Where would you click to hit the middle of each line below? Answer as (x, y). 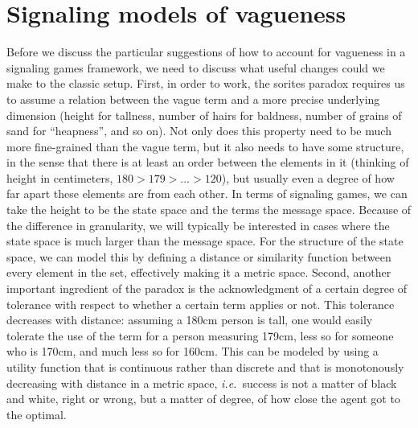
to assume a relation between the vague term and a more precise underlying (193, 99)
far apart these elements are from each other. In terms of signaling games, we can (207, 193)
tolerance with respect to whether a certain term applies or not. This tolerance (201, 304)
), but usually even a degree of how (308, 177)
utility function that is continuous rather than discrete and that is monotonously (205, 367)
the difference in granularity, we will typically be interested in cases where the (198, 225)
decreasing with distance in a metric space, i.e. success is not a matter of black (202, 383)
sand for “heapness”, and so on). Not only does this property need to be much (199, 131)
